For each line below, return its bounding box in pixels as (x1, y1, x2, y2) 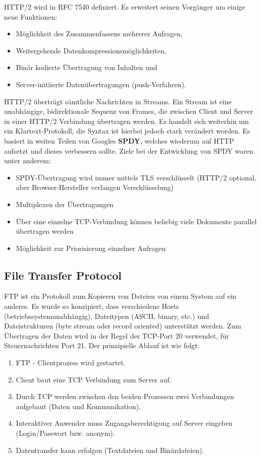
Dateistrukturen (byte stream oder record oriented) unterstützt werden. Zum (4, 320, 241, 331)
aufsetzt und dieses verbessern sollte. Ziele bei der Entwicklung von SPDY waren (4, 145, 253, 156)
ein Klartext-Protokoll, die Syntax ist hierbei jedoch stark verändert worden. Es (4, 125, 250, 136)
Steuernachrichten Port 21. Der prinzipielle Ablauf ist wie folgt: (4, 340, 200, 351)
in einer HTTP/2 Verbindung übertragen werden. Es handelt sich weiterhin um (4, 115, 249, 126)
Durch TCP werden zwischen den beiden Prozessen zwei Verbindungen (16, 391, 234, 402)
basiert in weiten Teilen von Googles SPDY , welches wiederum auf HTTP (4, 135, 234, 146)
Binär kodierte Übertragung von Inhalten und (16, 62, 157, 73)
